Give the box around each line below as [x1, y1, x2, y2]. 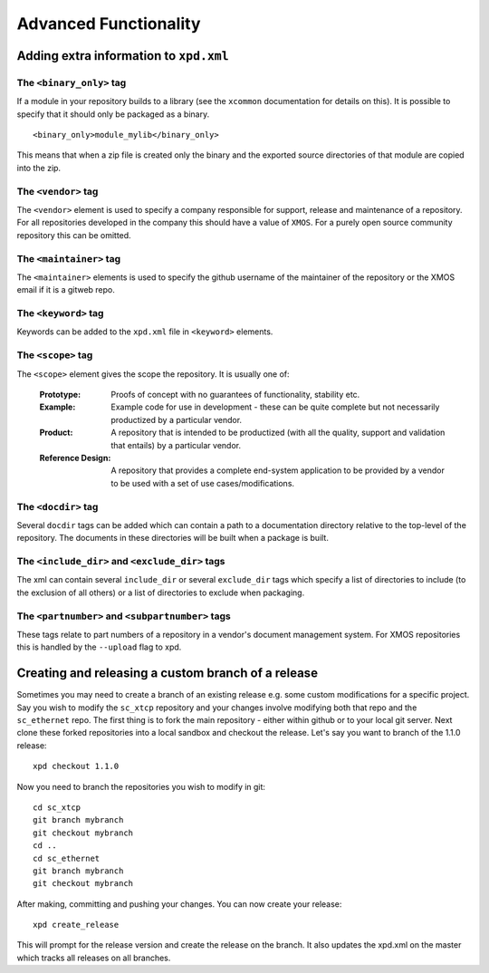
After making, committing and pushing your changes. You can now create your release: [16, 898, 342, 910]
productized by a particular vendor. [110, 414, 243, 425]
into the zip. [16, 162, 62, 173]
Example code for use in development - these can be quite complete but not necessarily [110, 401, 440, 412]
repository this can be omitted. [16, 229, 131, 240]
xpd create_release [33, 920, 120, 930]
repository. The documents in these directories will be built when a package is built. [16, 533, 330, 544]
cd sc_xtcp [33, 802, 81, 813]
